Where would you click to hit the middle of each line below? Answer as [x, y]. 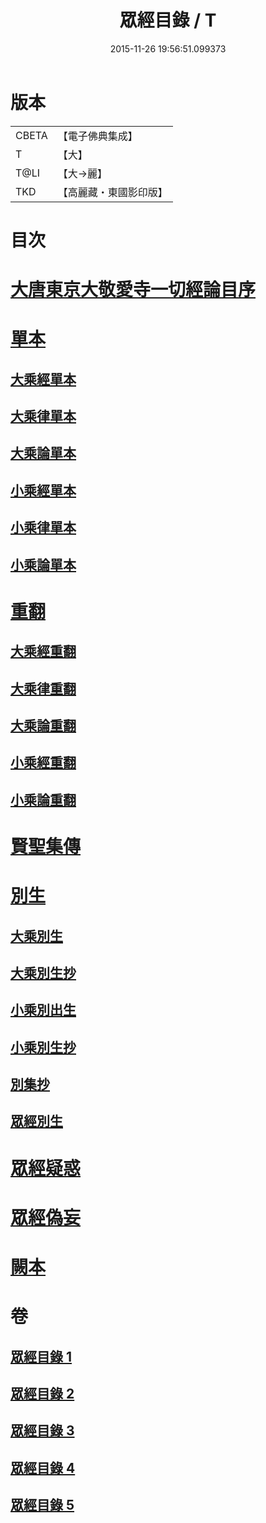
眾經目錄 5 [42, 1505]
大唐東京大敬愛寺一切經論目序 [133, 290]
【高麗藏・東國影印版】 [112, 192]
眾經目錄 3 [42, 1431]
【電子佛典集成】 [97, 136]
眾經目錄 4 [43, 1467]
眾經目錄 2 [42, 1393]
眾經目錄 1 [41, 1356]
